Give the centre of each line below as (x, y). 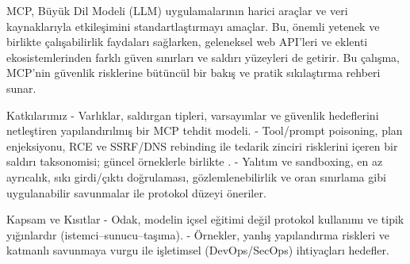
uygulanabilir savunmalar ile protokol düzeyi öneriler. (136, 192)
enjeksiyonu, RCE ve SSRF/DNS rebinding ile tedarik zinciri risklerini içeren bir (202, 145)
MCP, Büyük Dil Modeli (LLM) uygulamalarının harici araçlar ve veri (177, 10)
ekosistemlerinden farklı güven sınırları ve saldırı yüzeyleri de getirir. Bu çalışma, (203, 57)
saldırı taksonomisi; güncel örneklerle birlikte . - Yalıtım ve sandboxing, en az (195, 161)
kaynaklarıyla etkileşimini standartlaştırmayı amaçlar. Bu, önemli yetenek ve (193, 26)
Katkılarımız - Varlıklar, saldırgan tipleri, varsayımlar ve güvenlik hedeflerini (193, 115)
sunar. (21, 88)
